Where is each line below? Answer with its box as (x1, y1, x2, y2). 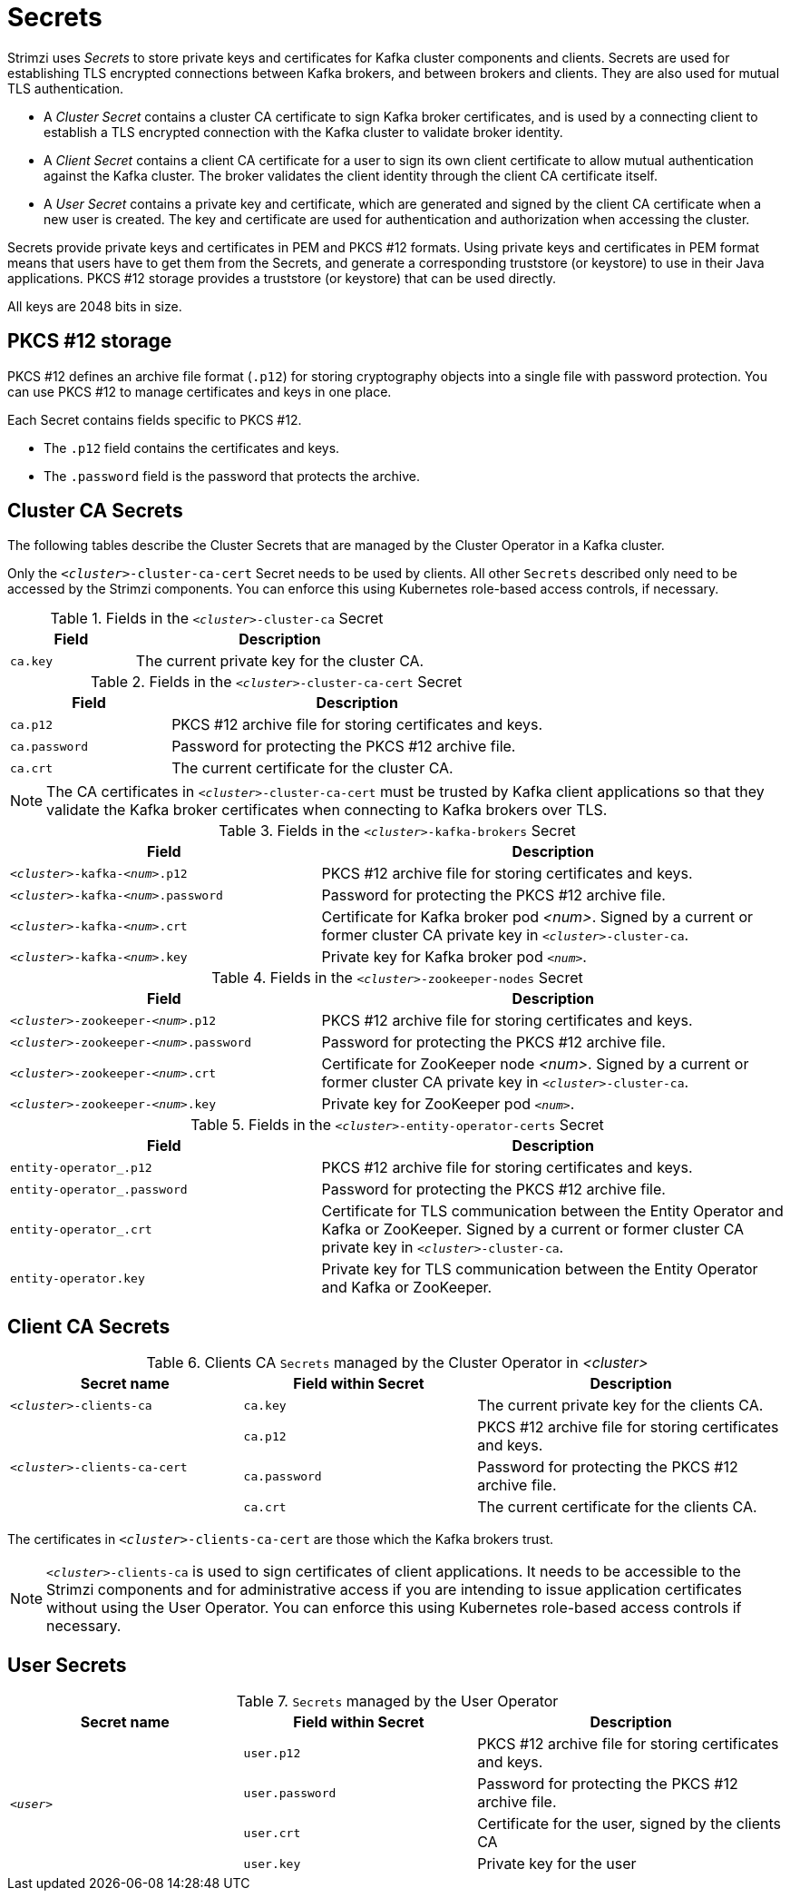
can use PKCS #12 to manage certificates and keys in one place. (7, 383, 392, 399)
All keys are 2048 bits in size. (7, 298, 182, 314)
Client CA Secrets (7, 1314, 171, 1338)
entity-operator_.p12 (10, 1160, 152, 1175)
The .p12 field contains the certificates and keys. (44, 439, 340, 456)
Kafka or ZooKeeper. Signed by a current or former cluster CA (321, 1220, 745, 1239)
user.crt (243, 1825, 301, 1840)
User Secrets (7, 1653, 127, 1677)
